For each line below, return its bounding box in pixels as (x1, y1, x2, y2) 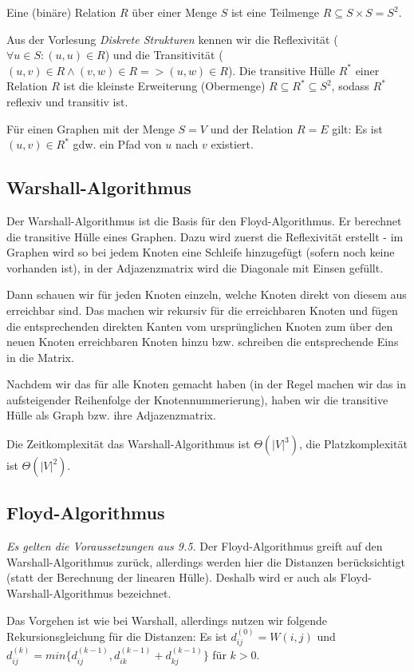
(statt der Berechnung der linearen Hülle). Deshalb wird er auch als (6, 569, 337, 586)
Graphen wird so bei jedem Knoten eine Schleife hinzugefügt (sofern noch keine (6, 244, 395, 260)
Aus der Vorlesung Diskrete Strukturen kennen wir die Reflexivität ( (6, 30, 338, 47)
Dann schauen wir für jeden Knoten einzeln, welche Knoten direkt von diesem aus (6, 286, 407, 303)
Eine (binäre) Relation (6, 4, 116, 20)
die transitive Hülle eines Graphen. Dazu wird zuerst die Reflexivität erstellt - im (6, 228, 404, 245)
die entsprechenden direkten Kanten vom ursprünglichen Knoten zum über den (6, 317, 393, 334)
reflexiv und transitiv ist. (6, 93, 128, 109)
